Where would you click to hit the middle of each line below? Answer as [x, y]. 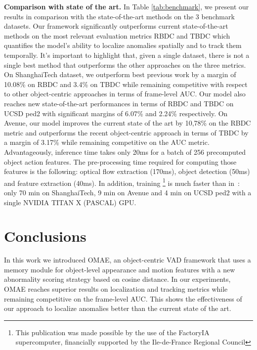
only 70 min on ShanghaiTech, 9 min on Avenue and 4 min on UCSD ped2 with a [128, 192]
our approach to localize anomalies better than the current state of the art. [118, 308]
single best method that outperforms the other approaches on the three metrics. [125, 65]
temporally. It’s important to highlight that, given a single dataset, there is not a [127, 55]
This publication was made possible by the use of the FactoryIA [112, 332]
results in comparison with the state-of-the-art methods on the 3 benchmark [119, 16]
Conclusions [45, 236]
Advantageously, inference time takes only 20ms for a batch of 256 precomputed [125, 152]
